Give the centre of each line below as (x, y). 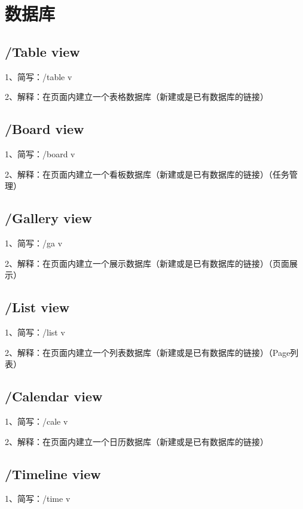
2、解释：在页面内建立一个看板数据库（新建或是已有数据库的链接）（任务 (147, 174)
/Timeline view (53, 473)
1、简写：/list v (35, 332)
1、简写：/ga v (34, 243)
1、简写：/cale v (36, 421)
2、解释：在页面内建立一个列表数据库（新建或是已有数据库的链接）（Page (148, 352)
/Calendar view (54, 396)
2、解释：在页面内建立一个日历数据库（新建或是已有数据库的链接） (137, 441)
